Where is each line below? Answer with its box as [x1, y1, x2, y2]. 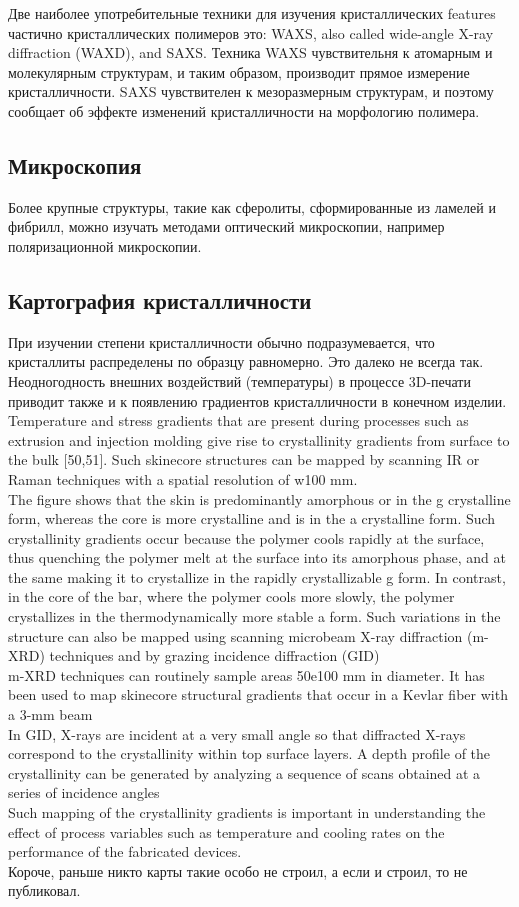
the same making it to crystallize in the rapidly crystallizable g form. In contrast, [8, 566, 506, 587]
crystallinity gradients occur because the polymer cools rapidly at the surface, [8, 527, 485, 548]
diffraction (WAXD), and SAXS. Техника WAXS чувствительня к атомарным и [8, 42, 493, 63]
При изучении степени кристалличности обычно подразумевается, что [8, 331, 435, 352]
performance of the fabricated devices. [8, 841, 242, 862]
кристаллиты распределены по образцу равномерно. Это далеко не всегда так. [8, 351, 484, 372]
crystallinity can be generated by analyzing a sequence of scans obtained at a [8, 762, 481, 783]
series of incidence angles [8, 782, 160, 803]
